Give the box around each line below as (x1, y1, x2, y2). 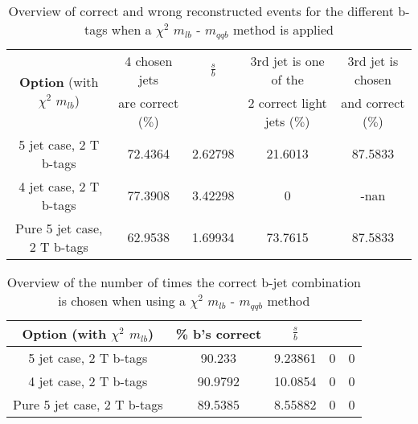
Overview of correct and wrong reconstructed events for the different (8, 2, 395, 20)
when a (111, 20, 152, 39)
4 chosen (125, 51, 173, 70)
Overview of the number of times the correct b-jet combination (6, 272, 361, 291)
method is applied (232, 20, 334, 39)
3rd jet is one (250, 51, 325, 70)
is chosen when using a (58, 290, 186, 310)
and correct (341, 93, 405, 112)
